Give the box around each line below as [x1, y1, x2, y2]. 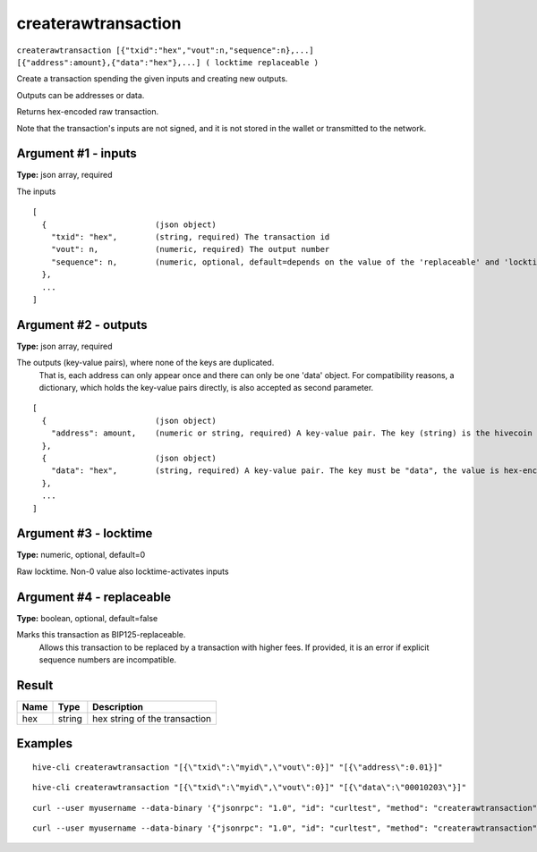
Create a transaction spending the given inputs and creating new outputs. [16, 73, 288, 84]
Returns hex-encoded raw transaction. [16, 106, 159, 117]
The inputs [16, 186, 56, 197]
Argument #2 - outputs [16, 317, 148, 333]
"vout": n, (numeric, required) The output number [50, 244, 330, 255]
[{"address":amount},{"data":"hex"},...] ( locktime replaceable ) [16, 57, 320, 67]
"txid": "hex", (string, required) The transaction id [50, 232, 330, 241]
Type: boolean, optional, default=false [16, 612, 158, 623]
